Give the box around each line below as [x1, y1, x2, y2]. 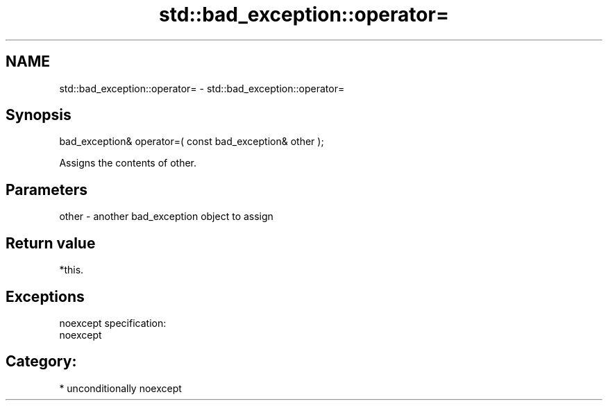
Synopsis [6, 106, 71, 124]
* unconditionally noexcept [59, 382, 182, 394]
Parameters [6, 180, 87, 198]
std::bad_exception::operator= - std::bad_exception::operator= [59, 82, 345, 94]
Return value [6, 234, 96, 252]
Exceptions [6, 287, 85, 305]
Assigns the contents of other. [59, 157, 197, 169]
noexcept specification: [59, 316, 167, 329]
